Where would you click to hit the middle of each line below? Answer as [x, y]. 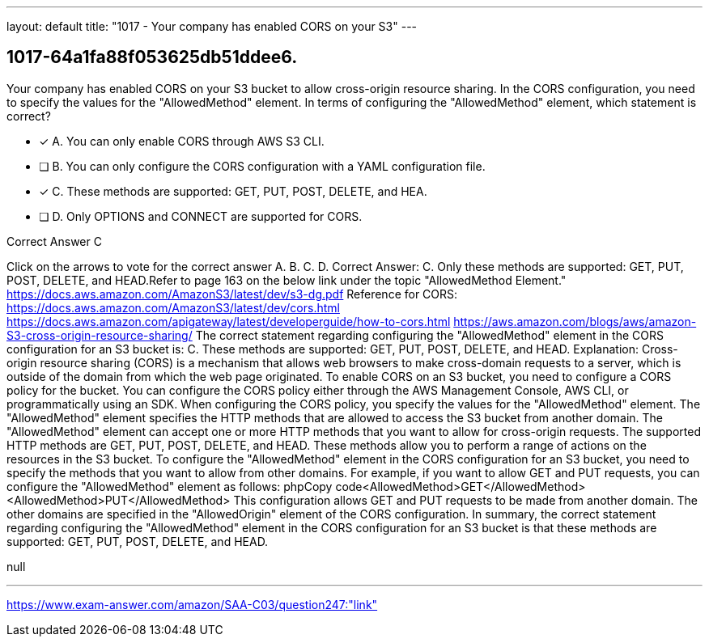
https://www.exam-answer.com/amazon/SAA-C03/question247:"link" [192, 604]
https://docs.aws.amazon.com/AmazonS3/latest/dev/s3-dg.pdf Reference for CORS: [232, 294]
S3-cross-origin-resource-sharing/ [100, 335]
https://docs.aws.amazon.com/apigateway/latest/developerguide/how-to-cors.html [229, 321]
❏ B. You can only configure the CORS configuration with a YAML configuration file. [262, 166]
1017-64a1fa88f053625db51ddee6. [152, 57]
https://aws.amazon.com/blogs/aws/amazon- [575, 321]
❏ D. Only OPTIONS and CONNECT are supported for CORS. [201, 216]
